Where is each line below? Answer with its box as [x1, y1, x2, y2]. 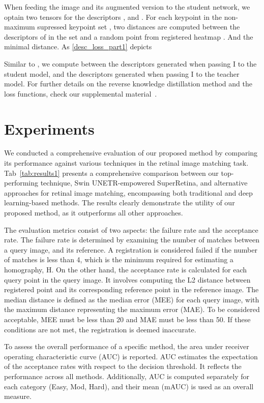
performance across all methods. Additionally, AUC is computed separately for [4, 370, 250, 381]
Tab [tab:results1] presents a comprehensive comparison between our [4, 167, 219, 178]
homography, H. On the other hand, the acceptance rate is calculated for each [4, 264, 247, 274]
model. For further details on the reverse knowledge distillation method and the [4, 78, 252, 89]
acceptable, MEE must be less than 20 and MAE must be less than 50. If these [4, 314, 251, 324]
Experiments [4, 118, 95, 139]
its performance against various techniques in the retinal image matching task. [4, 158, 249, 168]
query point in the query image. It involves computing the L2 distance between [4, 274, 251, 285]
